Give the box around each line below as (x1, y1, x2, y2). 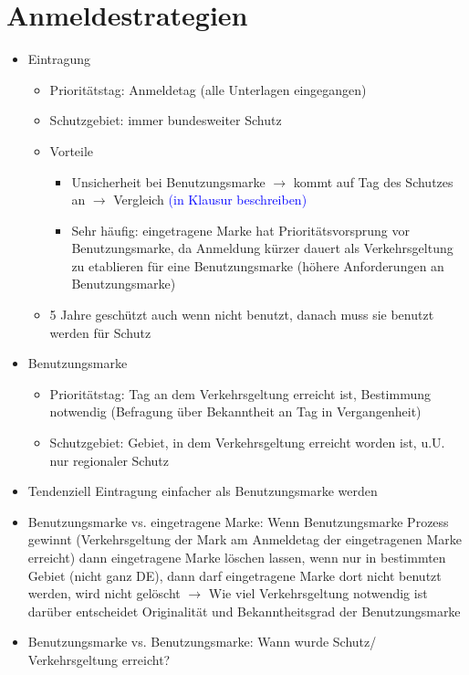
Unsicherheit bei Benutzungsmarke (71, 172, 266, 191)
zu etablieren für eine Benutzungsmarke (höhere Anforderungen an (71, 256, 444, 275)
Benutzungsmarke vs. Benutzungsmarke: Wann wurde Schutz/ (27, 632, 377, 651)
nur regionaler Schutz (49, 450, 170, 469)
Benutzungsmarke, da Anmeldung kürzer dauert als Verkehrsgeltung (71, 238, 453, 258)
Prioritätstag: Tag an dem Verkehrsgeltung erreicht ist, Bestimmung (49, 384, 432, 403)
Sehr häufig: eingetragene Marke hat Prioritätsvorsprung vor (71, 220, 410, 239)
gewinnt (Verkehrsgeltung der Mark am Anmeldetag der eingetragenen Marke (27, 530, 462, 549)
